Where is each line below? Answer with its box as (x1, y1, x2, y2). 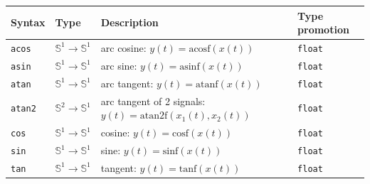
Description (100, 15, 159, 30)
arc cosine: (100, 40, 147, 55)
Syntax (11, 15, 46, 30)
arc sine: (100, 58, 137, 72)
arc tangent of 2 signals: (100, 93, 206, 108)
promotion (297, 22, 349, 37)
